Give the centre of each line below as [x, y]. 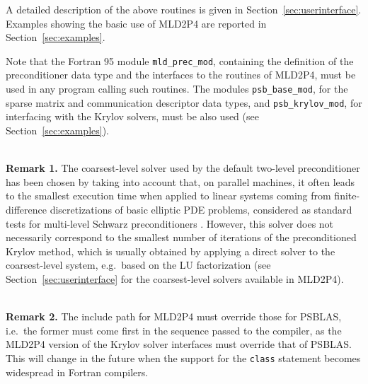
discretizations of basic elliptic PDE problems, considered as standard [201, 209]
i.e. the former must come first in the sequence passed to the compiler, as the [174, 330]
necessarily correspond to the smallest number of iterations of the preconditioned [181, 237]
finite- [347, 196]
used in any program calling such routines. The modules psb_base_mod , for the [177, 89]
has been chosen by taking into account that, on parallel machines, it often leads [180, 181]
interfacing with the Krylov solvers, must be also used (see [132, 116]
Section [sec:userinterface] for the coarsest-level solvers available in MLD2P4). [175, 278]
